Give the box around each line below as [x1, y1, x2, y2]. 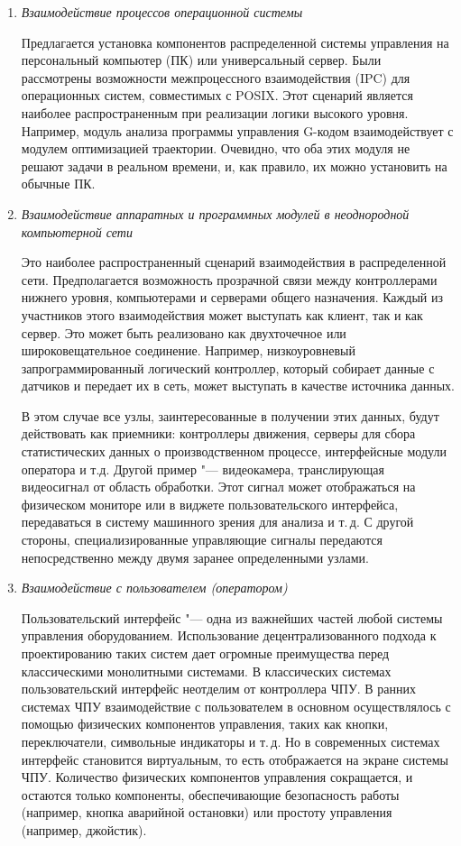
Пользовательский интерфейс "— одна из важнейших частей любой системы [21, 608, 443, 627]
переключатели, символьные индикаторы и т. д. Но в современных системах [21, 731, 440, 750]
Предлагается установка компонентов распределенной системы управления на [21, 32, 449, 51]
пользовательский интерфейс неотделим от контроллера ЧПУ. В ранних [21, 679, 417, 698]
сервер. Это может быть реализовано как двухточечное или [21, 323, 346, 342]
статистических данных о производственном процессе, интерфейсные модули [21, 442, 447, 461]
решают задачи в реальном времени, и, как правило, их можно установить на [21, 156, 447, 175]
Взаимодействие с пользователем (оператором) [21, 578, 288, 597]
